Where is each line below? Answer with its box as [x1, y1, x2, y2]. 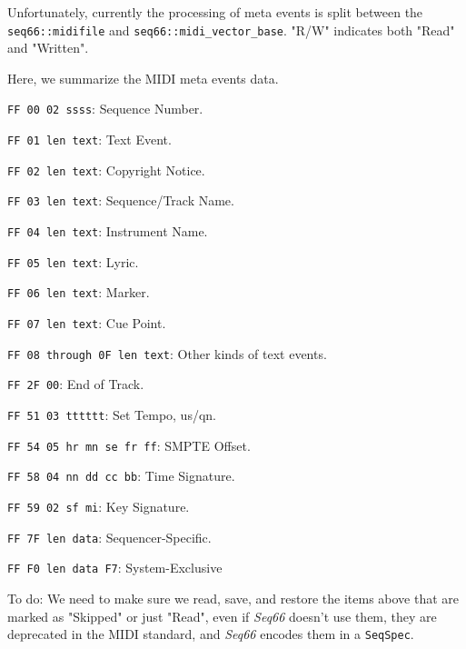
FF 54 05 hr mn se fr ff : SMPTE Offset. [7, 435, 251, 454]
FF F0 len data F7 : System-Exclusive [7, 558, 223, 577]
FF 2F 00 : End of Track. [7, 374, 144, 394]
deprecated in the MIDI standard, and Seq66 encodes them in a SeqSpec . [7, 624, 414, 644]
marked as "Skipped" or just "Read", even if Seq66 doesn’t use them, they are [7, 606, 437, 625]
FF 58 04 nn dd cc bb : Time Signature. [7, 466, 235, 485]
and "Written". [7, 38, 89, 57]
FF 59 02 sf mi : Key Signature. [7, 496, 190, 515]
